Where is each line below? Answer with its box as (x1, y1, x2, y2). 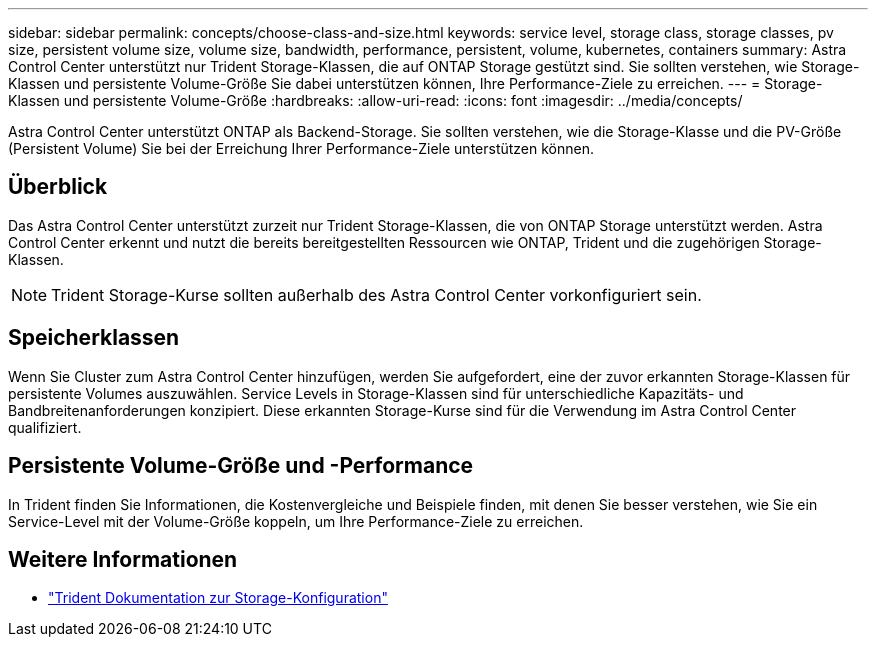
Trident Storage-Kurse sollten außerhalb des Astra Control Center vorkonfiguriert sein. (51, 284, 702, 305)
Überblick (8, 174, 108, 200)
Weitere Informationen (8, 546, 238, 572)
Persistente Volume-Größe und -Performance (8, 453, 474, 479)
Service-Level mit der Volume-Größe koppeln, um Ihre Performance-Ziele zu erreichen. (8, 512, 584, 530)
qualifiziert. (8, 418, 82, 436)
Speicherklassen (8, 325, 180, 351)
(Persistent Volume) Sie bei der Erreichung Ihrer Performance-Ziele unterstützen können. (8, 140, 595, 157)
